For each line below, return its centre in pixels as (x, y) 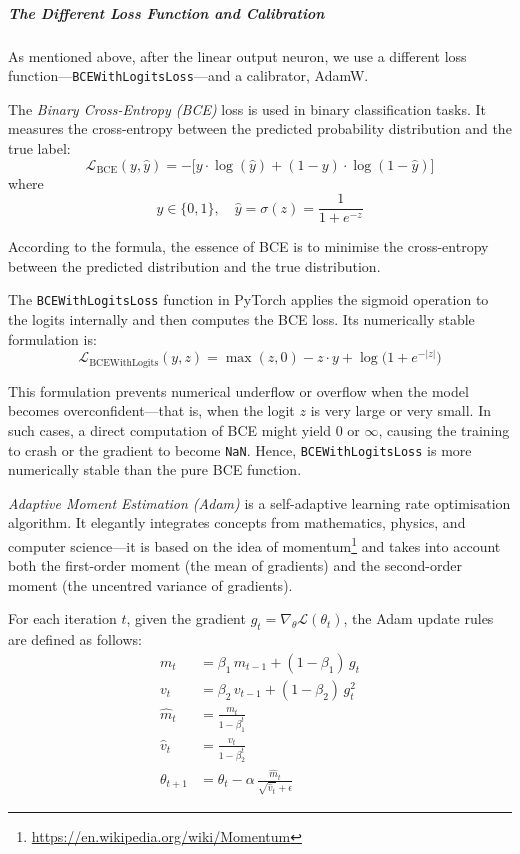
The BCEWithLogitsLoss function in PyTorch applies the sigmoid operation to (248, 299)
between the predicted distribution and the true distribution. (194, 265)
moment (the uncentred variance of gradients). (150, 584)
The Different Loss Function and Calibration (166, 12)
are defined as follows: (75, 639)
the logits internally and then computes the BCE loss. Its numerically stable (241, 319)
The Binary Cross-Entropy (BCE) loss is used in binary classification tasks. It (247, 108)
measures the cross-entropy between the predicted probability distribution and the (260, 128)
